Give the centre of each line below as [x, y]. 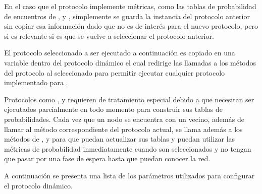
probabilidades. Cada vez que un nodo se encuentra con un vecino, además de [124, 119]
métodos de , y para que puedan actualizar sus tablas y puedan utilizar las [120, 139]
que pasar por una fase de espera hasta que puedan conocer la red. [107, 158]
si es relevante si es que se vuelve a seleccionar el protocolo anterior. [109, 36]
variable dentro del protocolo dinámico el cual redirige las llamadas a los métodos [130, 62]
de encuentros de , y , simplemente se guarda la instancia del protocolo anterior [127, 16]
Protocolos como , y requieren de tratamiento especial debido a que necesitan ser [129, 99]
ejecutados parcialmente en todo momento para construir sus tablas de [113, 109]
